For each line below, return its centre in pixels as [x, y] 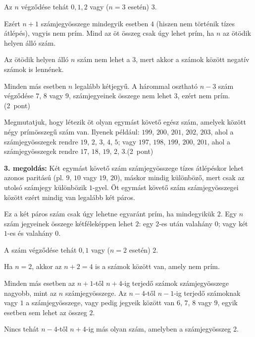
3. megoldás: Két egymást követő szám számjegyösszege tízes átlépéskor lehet [124, 168]
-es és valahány [30, 233]
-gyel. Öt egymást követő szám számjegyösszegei [166, 187]
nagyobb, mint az [30, 293]
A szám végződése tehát [40, 249]
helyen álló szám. [30, 42]
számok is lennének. [34, 69]
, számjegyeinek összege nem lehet [120, 96]
